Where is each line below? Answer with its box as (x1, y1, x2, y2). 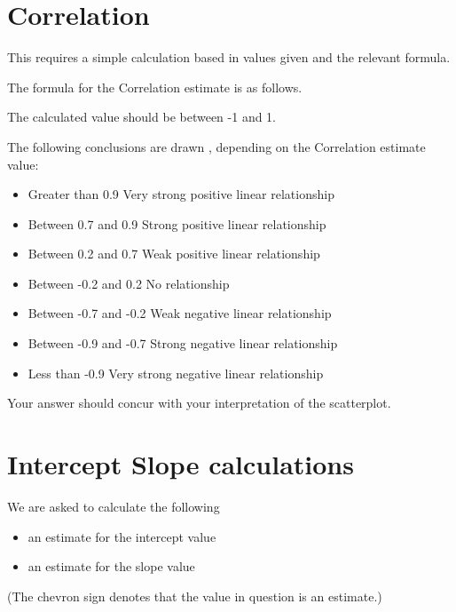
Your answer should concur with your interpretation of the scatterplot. (7, 393, 391, 412)
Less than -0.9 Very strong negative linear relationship (28, 363, 324, 382)
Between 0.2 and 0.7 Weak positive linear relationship (28, 244, 320, 263)
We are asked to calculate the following (7, 497, 220, 515)
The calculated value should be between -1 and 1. (7, 107, 277, 126)
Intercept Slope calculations (7, 446, 354, 482)
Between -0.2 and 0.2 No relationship (28, 274, 230, 292)
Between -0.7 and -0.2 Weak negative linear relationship (28, 304, 332, 322)
